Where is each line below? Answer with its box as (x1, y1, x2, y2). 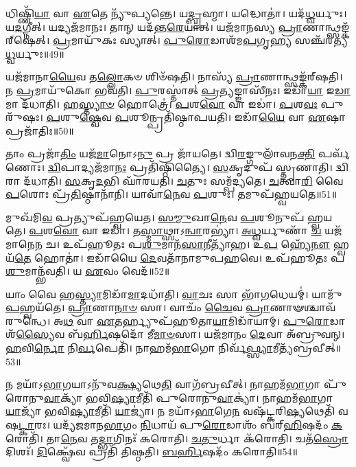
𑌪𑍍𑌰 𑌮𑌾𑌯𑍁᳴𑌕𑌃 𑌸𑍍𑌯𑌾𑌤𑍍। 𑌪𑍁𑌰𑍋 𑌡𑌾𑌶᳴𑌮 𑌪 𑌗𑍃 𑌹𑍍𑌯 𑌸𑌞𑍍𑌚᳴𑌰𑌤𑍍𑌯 (52, 33, 348, 47)
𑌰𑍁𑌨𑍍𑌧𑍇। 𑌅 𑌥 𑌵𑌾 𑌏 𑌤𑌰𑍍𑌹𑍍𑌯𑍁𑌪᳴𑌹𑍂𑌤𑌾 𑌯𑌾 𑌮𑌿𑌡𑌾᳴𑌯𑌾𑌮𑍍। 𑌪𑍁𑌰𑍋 (5, 313, 330, 328)
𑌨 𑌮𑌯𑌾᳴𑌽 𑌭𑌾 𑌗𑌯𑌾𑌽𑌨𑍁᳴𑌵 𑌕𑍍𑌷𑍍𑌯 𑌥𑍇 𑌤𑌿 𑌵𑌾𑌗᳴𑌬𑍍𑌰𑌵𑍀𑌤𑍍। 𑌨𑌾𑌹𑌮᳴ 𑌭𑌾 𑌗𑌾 (5, 377, 321, 391)
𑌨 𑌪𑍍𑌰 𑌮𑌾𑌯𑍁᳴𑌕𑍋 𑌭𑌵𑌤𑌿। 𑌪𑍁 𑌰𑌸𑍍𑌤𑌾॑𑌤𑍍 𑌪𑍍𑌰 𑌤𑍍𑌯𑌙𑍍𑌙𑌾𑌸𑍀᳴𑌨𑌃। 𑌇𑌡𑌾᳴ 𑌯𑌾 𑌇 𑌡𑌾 (5, 82, 351, 97)
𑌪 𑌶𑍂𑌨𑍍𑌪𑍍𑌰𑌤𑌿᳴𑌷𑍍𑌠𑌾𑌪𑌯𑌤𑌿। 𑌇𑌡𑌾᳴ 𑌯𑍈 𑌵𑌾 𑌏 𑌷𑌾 (115, 110, 346, 124)
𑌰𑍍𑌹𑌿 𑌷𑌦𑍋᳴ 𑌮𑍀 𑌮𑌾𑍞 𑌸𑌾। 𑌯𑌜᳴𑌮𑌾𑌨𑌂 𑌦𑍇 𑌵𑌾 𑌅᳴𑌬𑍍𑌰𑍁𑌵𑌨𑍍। (82, 327, 345, 341)
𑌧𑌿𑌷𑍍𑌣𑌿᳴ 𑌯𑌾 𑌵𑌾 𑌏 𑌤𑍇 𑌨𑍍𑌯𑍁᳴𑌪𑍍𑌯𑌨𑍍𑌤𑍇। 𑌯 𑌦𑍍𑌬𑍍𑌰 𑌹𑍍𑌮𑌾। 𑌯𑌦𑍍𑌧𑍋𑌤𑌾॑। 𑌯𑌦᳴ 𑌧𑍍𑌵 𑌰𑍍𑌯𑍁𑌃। (5, 6, 347, 20)
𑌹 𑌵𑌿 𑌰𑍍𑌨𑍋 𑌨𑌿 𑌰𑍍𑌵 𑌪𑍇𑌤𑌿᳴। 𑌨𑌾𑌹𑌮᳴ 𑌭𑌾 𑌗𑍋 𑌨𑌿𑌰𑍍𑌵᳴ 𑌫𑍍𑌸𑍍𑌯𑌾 (5, 341, 273, 355)
